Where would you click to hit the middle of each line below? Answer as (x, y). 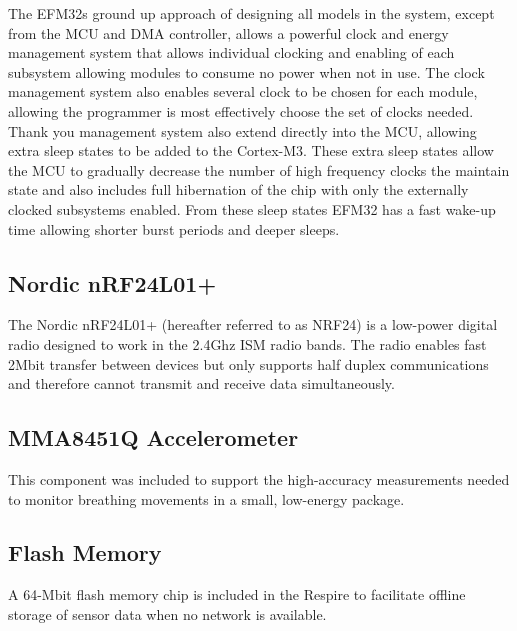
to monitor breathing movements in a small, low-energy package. (206, 498)
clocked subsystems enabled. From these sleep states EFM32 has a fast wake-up (252, 208)
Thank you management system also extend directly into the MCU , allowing (242, 130)
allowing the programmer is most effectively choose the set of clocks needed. (241, 110)
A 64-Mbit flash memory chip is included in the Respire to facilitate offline (237, 594)
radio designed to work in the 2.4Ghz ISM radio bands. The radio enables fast (247, 343)
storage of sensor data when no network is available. (167, 613)
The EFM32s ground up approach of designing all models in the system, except (251, 13)
